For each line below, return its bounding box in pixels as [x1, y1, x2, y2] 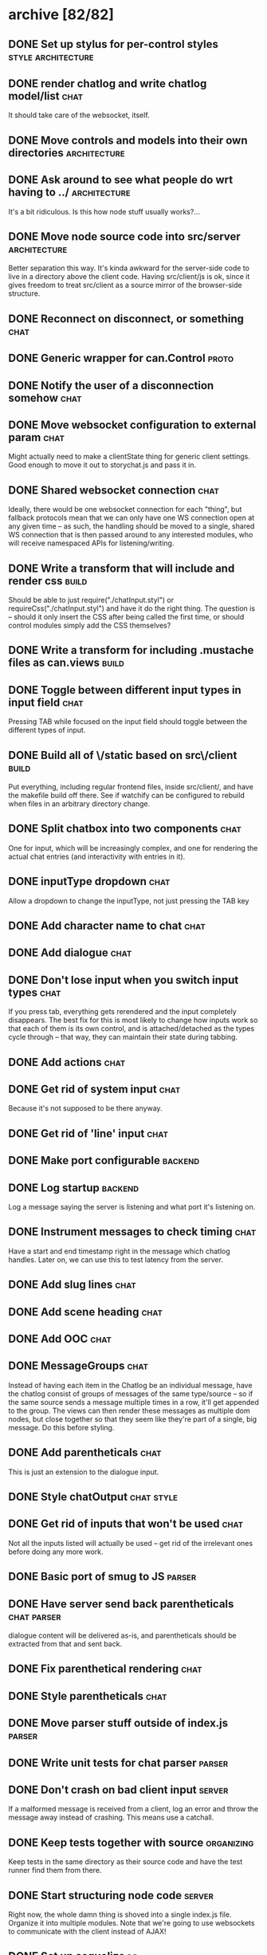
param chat [8, 431, 65, 444]
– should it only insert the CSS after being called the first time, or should [8, 612, 245, 622]
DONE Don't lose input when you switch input [8, 973, 239, 986]
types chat [8, 985, 61, 999]
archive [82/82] [8, 6, 114, 24]
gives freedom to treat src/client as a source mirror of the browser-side [8, 281, 242, 290]
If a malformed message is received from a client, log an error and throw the [8, 1804, 259, 1814]
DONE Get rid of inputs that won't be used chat [8, 1517, 244, 1531]
